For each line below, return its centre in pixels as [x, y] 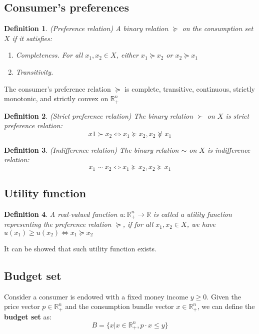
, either [127, 55]
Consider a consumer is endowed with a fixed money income [96, 296]
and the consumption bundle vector [119, 306]
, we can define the [226, 306]
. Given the [224, 296]
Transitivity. [34, 71]
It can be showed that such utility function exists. [80, 248]
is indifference [229, 149]
